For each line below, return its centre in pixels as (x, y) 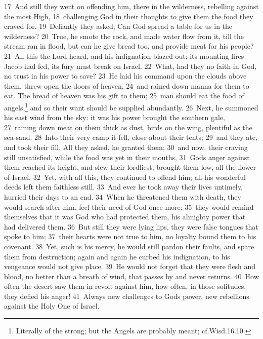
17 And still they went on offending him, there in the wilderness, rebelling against (131, 6)
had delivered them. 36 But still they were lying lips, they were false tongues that (131, 226)
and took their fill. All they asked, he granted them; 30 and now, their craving (126, 147)
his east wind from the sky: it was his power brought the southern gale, (115, 117)
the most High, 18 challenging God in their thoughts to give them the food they (129, 16)
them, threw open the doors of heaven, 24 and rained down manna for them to (127, 85)
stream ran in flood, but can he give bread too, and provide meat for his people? (129, 46)
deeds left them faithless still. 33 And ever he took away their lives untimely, (123, 187)
